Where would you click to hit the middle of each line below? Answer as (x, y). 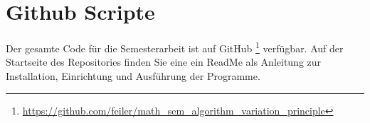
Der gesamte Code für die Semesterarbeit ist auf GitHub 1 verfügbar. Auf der (175, 47)
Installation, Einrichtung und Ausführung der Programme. (133, 75)
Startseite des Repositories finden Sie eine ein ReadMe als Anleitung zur (164, 62)
